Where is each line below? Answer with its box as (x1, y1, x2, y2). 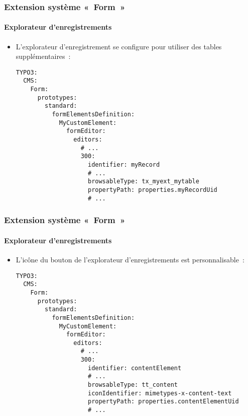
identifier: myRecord (87, 161, 160, 169)
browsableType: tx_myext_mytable (87, 178, 199, 185)
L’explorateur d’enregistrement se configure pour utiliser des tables (16, 41, 222, 51)
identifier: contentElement (87, 364, 182, 372)
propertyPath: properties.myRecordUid (87, 186, 217, 194)
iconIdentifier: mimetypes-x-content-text (87, 389, 232, 397)
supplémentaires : (16, 51, 71, 61)
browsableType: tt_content (87, 381, 178, 389)
